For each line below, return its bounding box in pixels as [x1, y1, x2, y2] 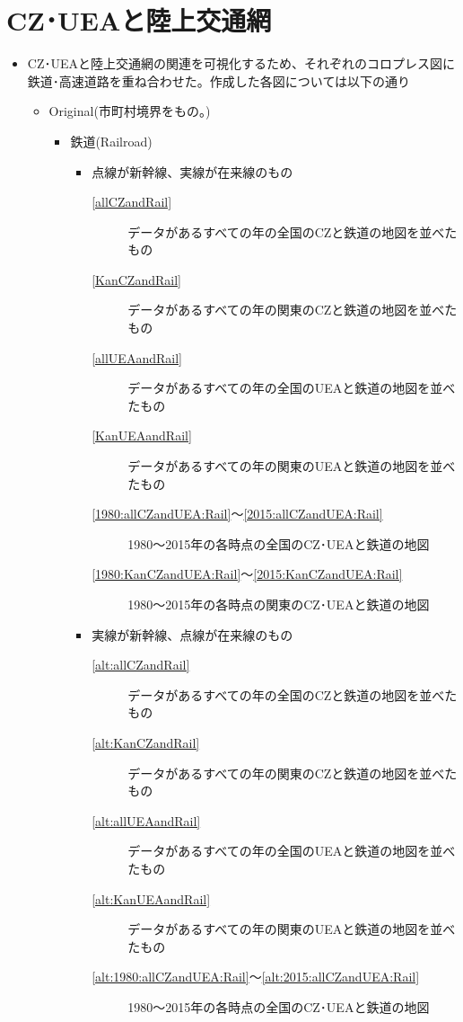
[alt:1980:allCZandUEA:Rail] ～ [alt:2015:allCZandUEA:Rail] [92, 967, 420, 986]
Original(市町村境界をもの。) [48, 102, 211, 120]
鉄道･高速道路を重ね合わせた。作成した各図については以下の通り [27, 71, 411, 90]
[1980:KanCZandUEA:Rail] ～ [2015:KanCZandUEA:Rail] [92, 564, 403, 583]
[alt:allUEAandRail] [92, 811, 201, 830]
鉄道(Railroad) [70, 131, 153, 150]
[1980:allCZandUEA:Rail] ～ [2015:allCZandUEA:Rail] [92, 504, 383, 523]
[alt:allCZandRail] [92, 655, 190, 674]
